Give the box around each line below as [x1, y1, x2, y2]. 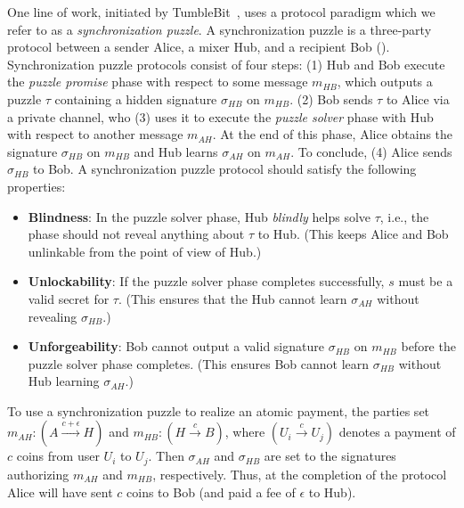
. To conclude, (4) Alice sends [290, 142, 452, 160]
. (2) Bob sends [289, 89, 373, 108]
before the [401, 337, 456, 356]
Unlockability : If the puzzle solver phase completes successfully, [28, 272, 385, 291]
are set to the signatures [264, 447, 396, 465]
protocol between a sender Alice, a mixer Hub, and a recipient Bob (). [7, 37, 390, 56]
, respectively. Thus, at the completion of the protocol [152, 464, 447, 483]
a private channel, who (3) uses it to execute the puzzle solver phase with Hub [7, 107, 434, 126]
